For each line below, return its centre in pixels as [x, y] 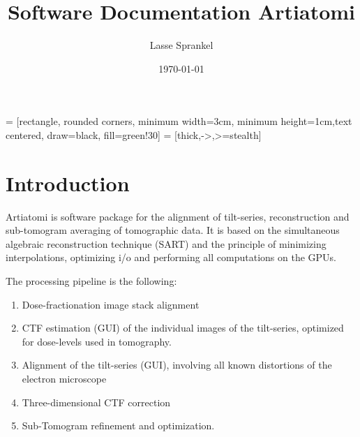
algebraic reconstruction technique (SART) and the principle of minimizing [166, 243]
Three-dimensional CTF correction [96, 402]
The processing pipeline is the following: [91, 281]
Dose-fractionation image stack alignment [111, 304]
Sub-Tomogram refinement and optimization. [118, 425]
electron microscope [64, 378]
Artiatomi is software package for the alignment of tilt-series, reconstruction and [178, 216]
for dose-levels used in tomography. [97, 341]
